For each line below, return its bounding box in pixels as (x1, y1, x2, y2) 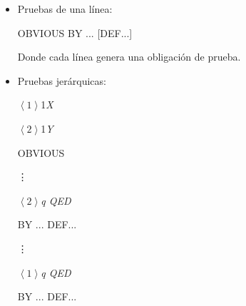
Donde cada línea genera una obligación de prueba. (17, 49, 241, 64)
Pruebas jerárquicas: (17, 73, 106, 88)
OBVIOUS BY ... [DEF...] (17, 25, 133, 40)
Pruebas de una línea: (17, 1, 113, 16)
